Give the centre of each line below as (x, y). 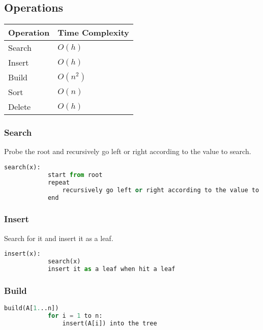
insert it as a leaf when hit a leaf (111, 269)
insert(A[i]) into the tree (110, 323)
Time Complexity (93, 33)
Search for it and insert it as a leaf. (59, 238)
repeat (59, 182)
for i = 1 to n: (75, 316)
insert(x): (22, 254)
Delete (20, 107)
